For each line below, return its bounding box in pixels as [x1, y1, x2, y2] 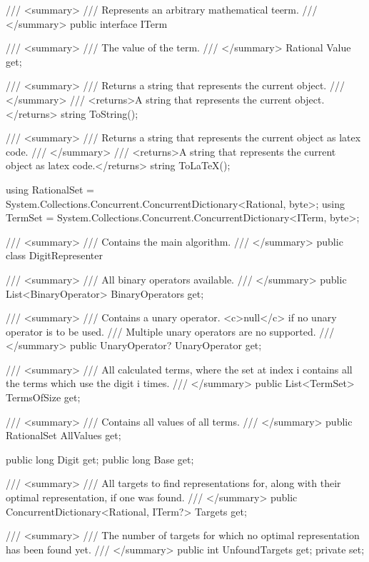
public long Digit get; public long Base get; [6, 451, 194, 466]
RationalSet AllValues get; [6, 428, 121, 443]
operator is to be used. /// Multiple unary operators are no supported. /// [6, 323, 335, 338]
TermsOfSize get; [6, 390, 81, 405]
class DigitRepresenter [6, 248, 103, 263]
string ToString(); [61, 106, 138, 121]
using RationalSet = [6, 181, 94, 196]
